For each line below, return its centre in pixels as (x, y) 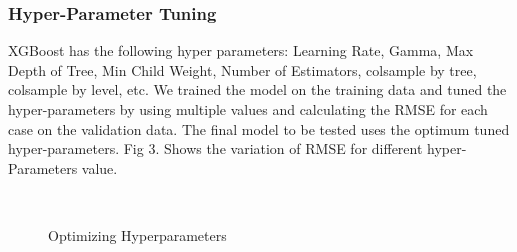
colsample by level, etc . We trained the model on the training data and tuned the (257, 89)
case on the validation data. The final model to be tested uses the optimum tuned (259, 128)
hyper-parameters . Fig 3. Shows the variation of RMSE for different (215, 148)
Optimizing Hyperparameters (137, 234)
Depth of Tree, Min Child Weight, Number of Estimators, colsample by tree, (242, 69)
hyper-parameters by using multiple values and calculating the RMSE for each (248, 109)
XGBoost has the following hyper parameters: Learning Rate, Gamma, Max (241, 50)
